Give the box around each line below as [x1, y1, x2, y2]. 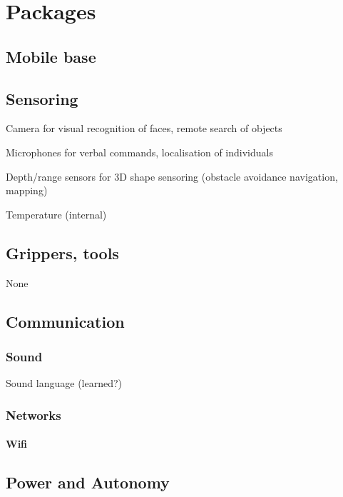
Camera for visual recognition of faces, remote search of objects [6, 121, 282, 136]
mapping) [6, 183, 48, 198]
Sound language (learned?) [6, 376, 123, 391]
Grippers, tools [6, 241, 119, 263]
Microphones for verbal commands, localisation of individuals [6, 144, 273, 159]
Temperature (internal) [6, 206, 107, 221]
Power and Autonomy [6, 471, 170, 493]
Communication [6, 310, 125, 332]
